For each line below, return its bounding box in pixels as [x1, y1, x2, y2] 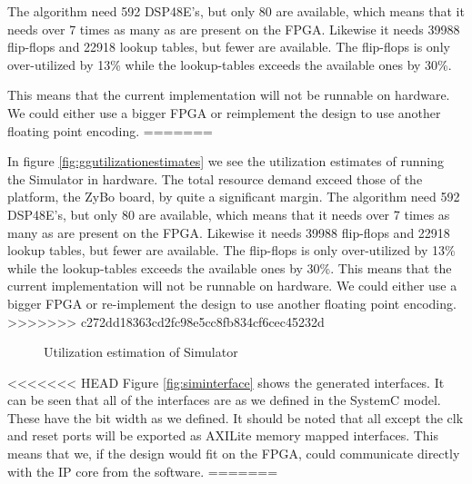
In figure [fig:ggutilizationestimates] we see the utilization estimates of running [7, 152, 444, 171]
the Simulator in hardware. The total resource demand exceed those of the [7, 169, 423, 188]
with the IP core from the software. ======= [7, 461, 278, 480]
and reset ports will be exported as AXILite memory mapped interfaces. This [7, 426, 439, 445]
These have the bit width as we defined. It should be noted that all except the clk [7, 408, 464, 427]
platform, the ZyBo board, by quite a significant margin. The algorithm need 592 [7, 187, 460, 206]
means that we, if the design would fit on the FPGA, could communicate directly [7, 444, 460, 463]
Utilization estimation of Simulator [44, 342, 238, 361]
